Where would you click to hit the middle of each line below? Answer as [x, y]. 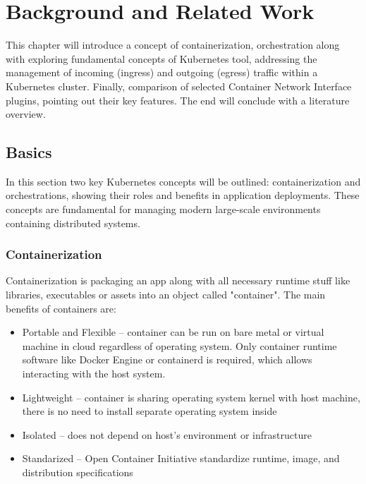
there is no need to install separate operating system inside [150, 411]
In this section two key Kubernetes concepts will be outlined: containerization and [183, 181]
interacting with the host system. [94, 374]
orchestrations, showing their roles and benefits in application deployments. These [183, 195]
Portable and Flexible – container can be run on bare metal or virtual [173, 332]
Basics [29, 152]
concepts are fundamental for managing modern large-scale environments [163, 209]
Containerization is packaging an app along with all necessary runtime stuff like [178, 280]
